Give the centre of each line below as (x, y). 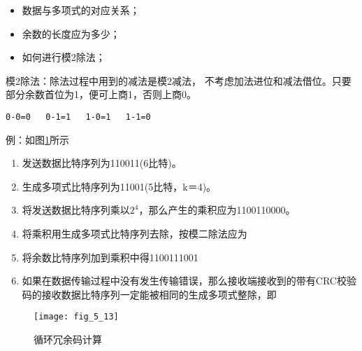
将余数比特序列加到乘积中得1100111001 (110, 257)
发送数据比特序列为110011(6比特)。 (102, 163)
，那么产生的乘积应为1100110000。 (217, 210)
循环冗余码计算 (68, 339)
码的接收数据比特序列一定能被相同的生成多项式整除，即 (149, 294)
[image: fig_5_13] (76, 317)
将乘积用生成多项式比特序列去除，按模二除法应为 (135, 233)
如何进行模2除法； (64, 57)
